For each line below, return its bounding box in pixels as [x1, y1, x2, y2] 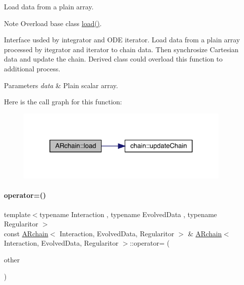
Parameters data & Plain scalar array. [4, 80, 118, 90]
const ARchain [4, 228, 48, 238]
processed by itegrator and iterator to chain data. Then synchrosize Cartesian [4, 44, 239, 54]
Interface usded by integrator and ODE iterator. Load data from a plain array [4, 34, 240, 45]
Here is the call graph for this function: [4, 96, 122, 107]
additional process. [4, 63, 61, 73]
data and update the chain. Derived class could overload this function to [4, 54, 223, 64]
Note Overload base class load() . [4, 18, 102, 28]
